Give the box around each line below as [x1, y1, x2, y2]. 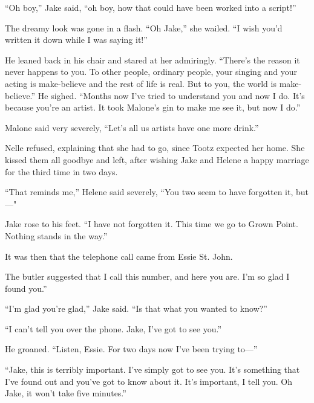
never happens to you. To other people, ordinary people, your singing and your [5, 65, 298, 78]
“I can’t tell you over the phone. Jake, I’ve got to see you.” [5, 322, 222, 335]
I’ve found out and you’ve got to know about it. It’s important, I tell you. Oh [5, 375, 292, 387]
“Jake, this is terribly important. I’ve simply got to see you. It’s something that [5, 363, 300, 376]
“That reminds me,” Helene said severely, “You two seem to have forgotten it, [5, 185, 293, 198]
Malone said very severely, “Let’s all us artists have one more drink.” [5, 121, 259, 134]
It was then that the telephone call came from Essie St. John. [5, 250, 233, 262]
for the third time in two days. [5, 165, 118, 178]
